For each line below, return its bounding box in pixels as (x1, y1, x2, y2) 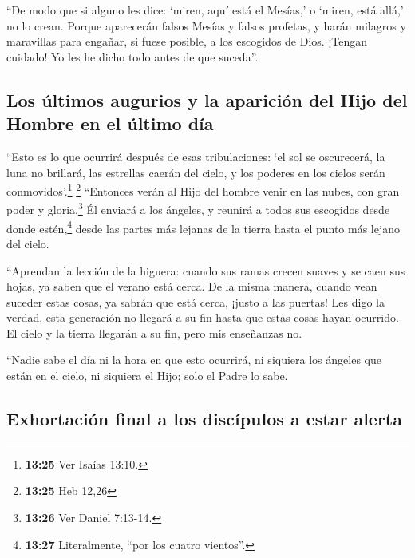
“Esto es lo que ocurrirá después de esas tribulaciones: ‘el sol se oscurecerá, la (6, 148, 385, 164)
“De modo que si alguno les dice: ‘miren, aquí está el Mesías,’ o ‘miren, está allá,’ (6, 2, 404, 18)
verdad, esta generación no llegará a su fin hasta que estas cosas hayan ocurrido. (6, 309, 399, 326)
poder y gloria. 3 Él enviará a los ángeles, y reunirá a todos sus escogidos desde (6, 199, 390, 218)
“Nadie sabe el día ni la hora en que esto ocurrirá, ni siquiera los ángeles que (6, 351, 381, 368)
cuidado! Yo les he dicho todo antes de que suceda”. (6, 48, 259, 65)
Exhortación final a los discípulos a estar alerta (6, 406, 402, 431)
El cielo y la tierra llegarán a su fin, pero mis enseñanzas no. (6, 324, 302, 341)
